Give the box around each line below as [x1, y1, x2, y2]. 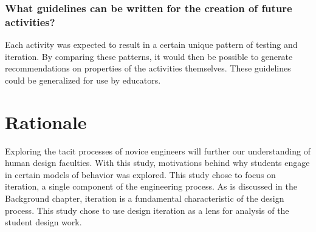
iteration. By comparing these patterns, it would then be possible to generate [5, 50, 293, 62]
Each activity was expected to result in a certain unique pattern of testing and [5, 38, 298, 51]
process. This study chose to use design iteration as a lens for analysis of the [5, 204, 289, 216]
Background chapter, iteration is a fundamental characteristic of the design [5, 192, 284, 205]
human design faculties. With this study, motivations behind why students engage [5, 156, 310, 169]
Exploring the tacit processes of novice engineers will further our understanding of [5, 144, 311, 157]
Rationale [5, 109, 87, 134]
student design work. [5, 216, 82, 228]
